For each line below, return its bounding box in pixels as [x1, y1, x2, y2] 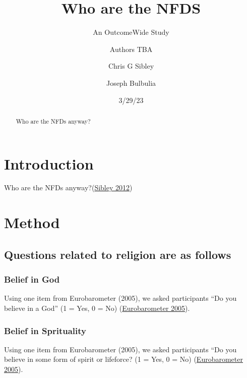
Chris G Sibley [108, 61, 154, 71]
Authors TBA [109, 43, 153, 54]
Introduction [4, 153, 94, 174]
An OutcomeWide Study [93, 27, 169, 37]
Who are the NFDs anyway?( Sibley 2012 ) [4, 182, 133, 193]
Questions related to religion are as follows [4, 246, 231, 262]
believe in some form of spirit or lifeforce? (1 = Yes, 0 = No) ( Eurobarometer [4, 354, 243, 364]
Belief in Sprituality [4, 324, 86, 337]
